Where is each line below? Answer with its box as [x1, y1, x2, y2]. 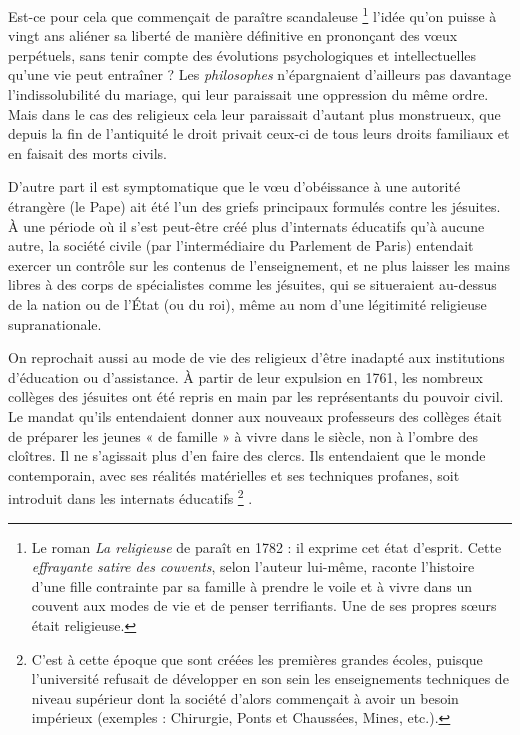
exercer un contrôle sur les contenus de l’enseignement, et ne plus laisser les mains [8, 254, 511, 275]
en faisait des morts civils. [8, 142, 167, 163]
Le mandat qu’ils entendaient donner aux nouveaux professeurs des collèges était [8, 405, 502, 426]
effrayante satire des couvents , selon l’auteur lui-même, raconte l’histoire [31, 556, 475, 577]
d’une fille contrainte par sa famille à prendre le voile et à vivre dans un [31, 575, 472, 596]
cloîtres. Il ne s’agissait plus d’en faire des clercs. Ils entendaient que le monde [8, 445, 486, 466]
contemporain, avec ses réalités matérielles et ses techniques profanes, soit [8, 464, 460, 485]
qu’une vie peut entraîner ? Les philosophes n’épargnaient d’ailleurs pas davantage [8, 64, 511, 85]
